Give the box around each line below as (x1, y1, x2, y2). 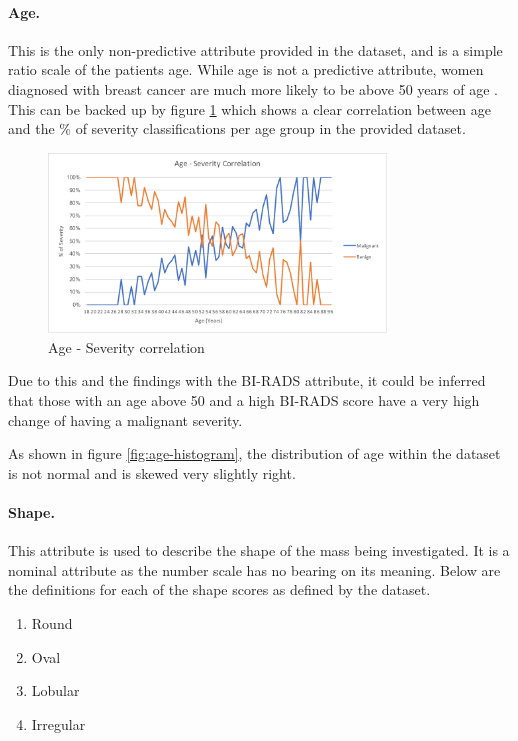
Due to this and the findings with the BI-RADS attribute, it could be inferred (8, 370, 486, 391)
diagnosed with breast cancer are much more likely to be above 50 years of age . (8, 78, 498, 99)
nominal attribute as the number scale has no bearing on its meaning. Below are (8, 559, 501, 580)
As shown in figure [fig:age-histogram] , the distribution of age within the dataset (8, 443, 501, 464)
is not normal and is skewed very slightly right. (8, 462, 296, 483)
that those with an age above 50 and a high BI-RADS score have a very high (8, 390, 480, 411)
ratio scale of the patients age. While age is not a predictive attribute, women (8, 59, 484, 80)
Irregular (31, 713, 86, 734)
